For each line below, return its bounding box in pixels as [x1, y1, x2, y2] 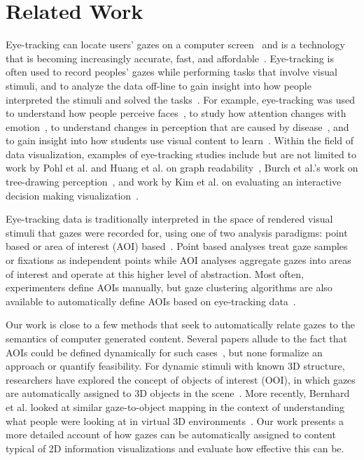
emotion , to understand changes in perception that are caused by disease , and [6, 119, 349, 134]
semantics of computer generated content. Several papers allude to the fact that [6, 331, 348, 345]
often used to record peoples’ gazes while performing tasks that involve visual [6, 64, 337, 79]
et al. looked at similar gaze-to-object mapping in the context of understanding [6, 399, 345, 414]
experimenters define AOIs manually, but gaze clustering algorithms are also [6, 280, 332, 295]
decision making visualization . [6, 188, 139, 202]
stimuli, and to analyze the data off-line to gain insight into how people [6, 78, 311, 92]
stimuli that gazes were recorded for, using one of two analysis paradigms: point [6, 225, 348, 239]
